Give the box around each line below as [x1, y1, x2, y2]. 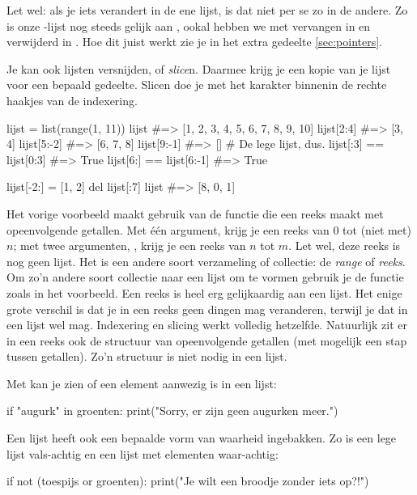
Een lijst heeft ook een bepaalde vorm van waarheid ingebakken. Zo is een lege [6, 429, 397, 446]
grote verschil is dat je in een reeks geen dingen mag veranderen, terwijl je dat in [6, 300, 408, 317]
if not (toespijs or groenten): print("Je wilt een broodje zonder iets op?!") [6, 472, 369, 489]
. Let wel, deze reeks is [288, 237, 401, 254]
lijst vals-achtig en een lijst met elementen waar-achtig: [6, 445, 279, 462]
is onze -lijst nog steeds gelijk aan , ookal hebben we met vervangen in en [6, 17, 371, 34]
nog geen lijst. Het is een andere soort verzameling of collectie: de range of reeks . [6, 252, 406, 269]
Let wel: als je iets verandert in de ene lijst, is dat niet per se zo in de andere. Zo [6, 2, 408, 18]
